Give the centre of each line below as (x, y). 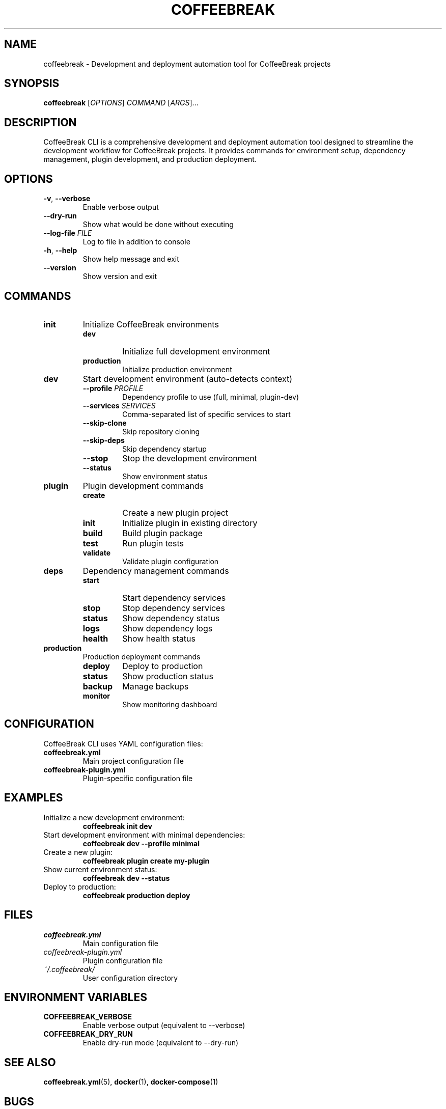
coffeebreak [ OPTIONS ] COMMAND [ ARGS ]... (121, 103)
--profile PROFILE (113, 388)
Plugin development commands (143, 486)
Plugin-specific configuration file (138, 778)
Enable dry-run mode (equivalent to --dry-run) (161, 1043)
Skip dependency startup (164, 449)
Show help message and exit (131, 259)
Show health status (159, 638)
